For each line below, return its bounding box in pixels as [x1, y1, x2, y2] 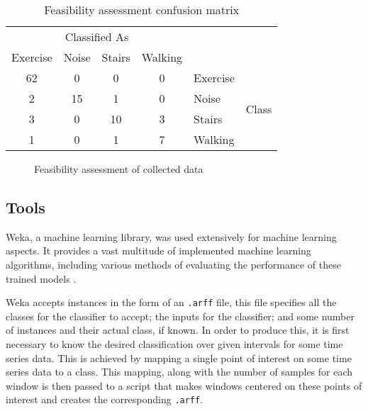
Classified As [65, 28, 129, 45]
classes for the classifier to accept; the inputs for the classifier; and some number [6, 308, 355, 323]
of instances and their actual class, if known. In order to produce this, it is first [6, 322, 350, 337]
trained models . [6, 271, 77, 286]
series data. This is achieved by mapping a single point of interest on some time [6, 350, 352, 365]
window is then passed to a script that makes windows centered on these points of [6, 378, 362, 393]
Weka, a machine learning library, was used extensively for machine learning [6, 229, 337, 244]
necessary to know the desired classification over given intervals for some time [6, 337, 343, 351]
